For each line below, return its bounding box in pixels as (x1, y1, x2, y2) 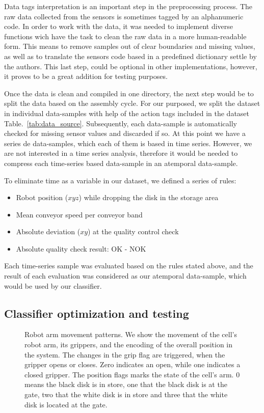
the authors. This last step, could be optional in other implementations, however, (4, 61, 257, 71)
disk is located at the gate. (24, 399, 108, 409)
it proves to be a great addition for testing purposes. (4, 71, 168, 81)
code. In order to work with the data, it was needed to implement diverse (4, 21, 233, 32)
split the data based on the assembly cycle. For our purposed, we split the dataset (4, 98, 260, 108)
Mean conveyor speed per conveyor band (16, 209, 143, 219)
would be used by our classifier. (4, 280, 102, 291)
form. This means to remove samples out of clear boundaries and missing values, (4, 41, 255, 51)
